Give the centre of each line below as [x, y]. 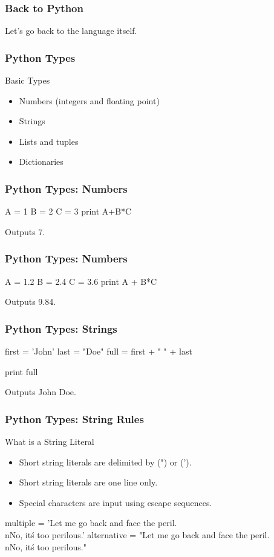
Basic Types [28, 80]
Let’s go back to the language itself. [71, 31]
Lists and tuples [49, 141]
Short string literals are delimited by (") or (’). [105, 462]
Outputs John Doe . [41, 392]
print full [21, 371]
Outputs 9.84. [31, 302]
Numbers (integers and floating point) [89, 100]
